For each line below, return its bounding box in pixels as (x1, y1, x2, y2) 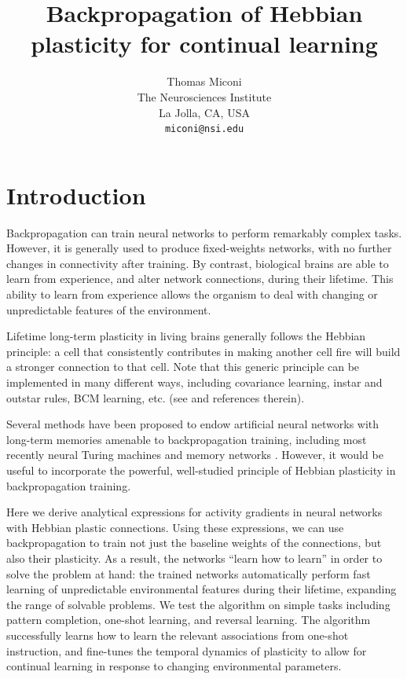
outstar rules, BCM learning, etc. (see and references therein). (6, 389, 305, 406)
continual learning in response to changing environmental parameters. (6, 658, 342, 674)
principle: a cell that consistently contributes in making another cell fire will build (6, 343, 401, 359)
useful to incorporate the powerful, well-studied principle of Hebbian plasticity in (6, 462, 396, 478)
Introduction (6, 178, 146, 211)
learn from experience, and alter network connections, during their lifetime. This (6, 270, 394, 287)
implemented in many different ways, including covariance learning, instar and (6, 374, 383, 391)
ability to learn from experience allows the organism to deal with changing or (6, 286, 378, 303)
